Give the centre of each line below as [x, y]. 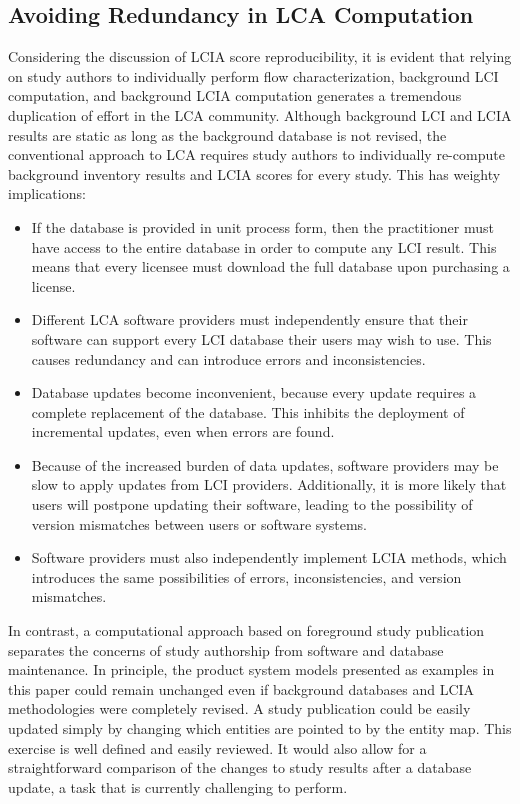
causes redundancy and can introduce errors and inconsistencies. [228, 358]
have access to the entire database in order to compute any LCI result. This [264, 246]
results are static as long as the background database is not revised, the [227, 134]
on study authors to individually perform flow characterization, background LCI [253, 75]
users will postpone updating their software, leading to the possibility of [252, 504]
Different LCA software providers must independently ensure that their [249, 319]
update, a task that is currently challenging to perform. [178, 786]
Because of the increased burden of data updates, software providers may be [265, 464]
